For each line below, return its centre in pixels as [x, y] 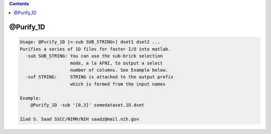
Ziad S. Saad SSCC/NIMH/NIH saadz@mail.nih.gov [79, 119]
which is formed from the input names [118, 84]
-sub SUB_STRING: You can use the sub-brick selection [94, 56]
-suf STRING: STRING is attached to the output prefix [99, 77]
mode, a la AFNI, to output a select [116, 63]
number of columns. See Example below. [119, 70]
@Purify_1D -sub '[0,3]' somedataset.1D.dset [87, 105]
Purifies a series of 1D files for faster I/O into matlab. [95, 49]
